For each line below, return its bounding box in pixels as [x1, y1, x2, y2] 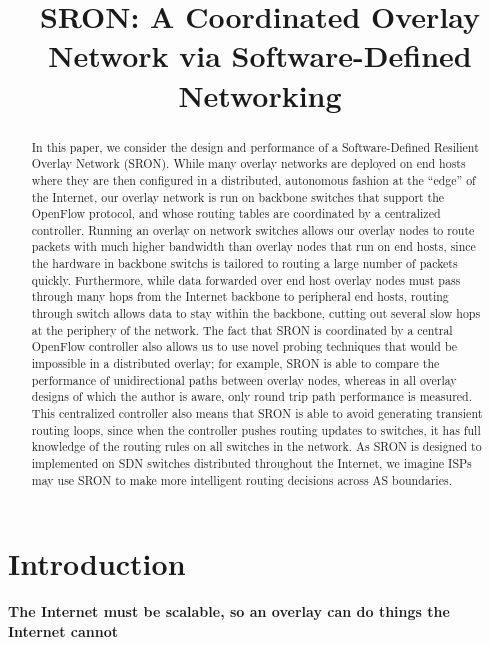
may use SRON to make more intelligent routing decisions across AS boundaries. [31, 471, 452, 488]
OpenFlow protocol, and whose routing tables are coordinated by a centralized [31, 205, 441, 222]
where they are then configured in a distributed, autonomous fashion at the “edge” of [31, 171, 476, 188]
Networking [178, 74, 342, 115]
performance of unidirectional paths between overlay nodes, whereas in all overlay [31, 371, 457, 388]
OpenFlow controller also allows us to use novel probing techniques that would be [31, 338, 458, 355]
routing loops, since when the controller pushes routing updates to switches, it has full [31, 421, 481, 438]
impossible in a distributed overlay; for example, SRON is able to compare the [31, 355, 440, 372]
